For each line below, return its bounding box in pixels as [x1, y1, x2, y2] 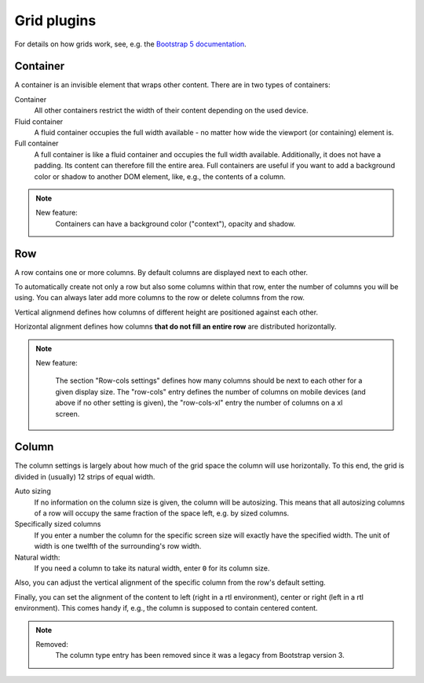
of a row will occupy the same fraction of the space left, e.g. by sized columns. [34, 509, 290, 518]
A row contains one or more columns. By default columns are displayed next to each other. [14, 267, 309, 277]
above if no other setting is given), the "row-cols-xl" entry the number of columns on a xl [55, 398, 343, 408]
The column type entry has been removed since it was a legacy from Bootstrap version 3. [55, 651, 345, 660]
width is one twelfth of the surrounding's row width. [34, 542, 202, 551]
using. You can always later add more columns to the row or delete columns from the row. [14, 293, 305, 303]
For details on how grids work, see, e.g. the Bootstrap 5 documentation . [14, 39, 247, 49]
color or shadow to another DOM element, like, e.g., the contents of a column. [34, 171, 286, 181]
